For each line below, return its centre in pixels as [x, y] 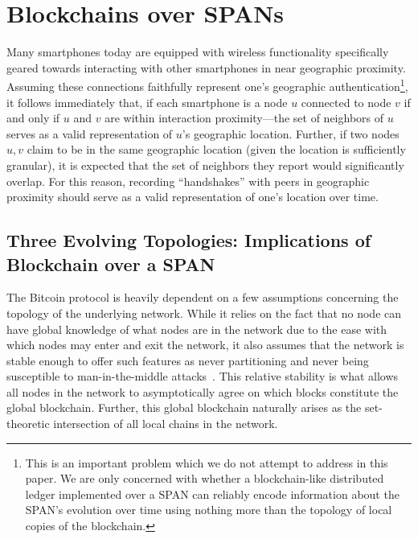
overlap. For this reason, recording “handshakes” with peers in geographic [188, 181]
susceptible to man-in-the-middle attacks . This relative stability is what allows [203, 376]
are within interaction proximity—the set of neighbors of [244, 118]
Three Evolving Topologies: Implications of [189, 240]
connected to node [346, 102]
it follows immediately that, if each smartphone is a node [147, 102]
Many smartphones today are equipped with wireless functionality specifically [198, 52]
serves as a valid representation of [90, 133]
